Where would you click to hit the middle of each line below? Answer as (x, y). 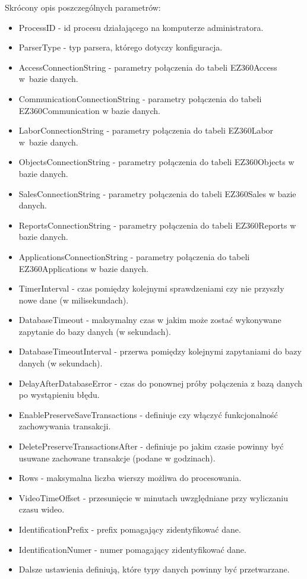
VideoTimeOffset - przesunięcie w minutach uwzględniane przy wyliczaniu (153, 497)
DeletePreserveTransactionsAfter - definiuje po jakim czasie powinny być (151, 446)
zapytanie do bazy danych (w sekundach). (95, 331)
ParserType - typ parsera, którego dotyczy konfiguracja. (121, 47)
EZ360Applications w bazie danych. (83, 268)
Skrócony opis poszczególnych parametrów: (83, 7)
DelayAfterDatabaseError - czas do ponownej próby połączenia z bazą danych (161, 383)
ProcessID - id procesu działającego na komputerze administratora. (141, 27)
